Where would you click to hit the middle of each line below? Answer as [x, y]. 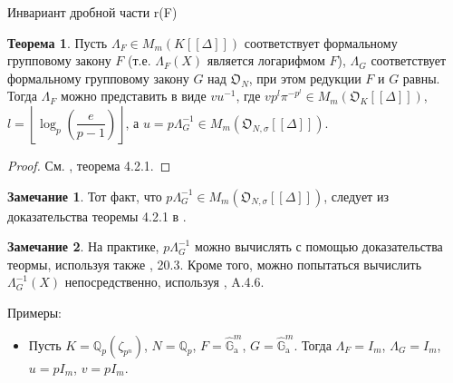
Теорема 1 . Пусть [58, 42]
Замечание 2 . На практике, [83, 246]
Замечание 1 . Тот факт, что [85, 196]
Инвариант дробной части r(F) [92, 12]
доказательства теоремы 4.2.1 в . [97, 216]
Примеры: [34, 312]
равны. [421, 78]
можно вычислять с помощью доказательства [318, 246]
